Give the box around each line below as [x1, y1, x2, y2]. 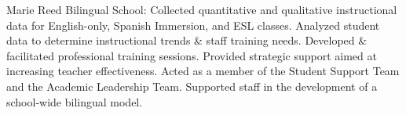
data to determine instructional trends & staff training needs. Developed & [6, 32, 368, 49]
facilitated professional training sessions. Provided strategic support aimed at [6, 47, 377, 63]
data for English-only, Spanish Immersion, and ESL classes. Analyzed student [6, 16, 380, 33]
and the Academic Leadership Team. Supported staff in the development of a [6, 77, 378, 94]
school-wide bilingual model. [6, 93, 143, 110]
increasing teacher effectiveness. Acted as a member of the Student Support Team [6, 63, 400, 79]
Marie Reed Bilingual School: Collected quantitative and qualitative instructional [6, 2, 397, 17]
